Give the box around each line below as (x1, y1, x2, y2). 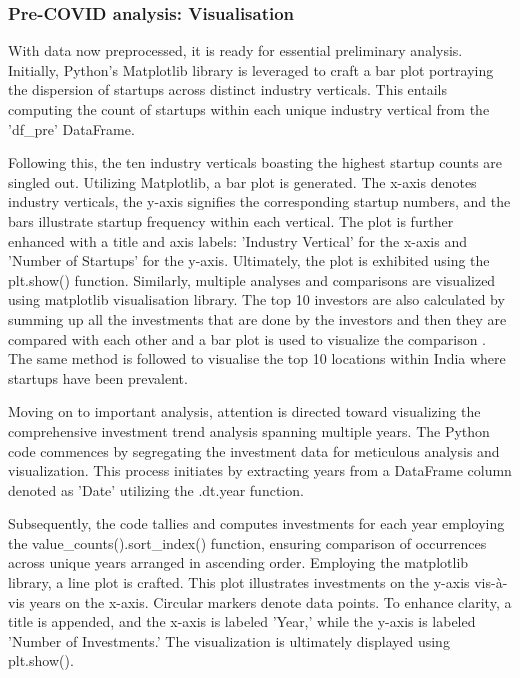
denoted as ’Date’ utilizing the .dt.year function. (8, 479, 304, 500)
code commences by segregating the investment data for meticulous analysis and (8, 440, 500, 461)
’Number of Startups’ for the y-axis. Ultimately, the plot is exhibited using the (8, 250, 490, 271)
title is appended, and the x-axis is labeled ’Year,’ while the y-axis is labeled (8, 611, 476, 632)
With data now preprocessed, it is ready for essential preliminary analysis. (8, 40, 463, 61)
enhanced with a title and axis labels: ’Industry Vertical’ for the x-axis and (8, 230, 467, 251)
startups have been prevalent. (8, 367, 188, 388)
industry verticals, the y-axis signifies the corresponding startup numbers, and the (8, 191, 511, 212)
